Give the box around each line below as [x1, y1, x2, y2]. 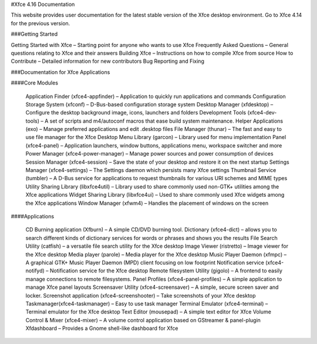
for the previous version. [11, 19, 70, 26]
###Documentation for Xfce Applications [11, 68, 110, 76]
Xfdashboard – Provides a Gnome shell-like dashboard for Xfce [25, 325, 178, 332]
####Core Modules [11, 79, 59, 86]
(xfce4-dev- [247, 109, 277, 116]
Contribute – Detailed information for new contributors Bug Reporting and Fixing [11, 58, 205, 65]
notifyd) [25, 267, 45, 274]
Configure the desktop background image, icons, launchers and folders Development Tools [25, 109, 247, 116]
